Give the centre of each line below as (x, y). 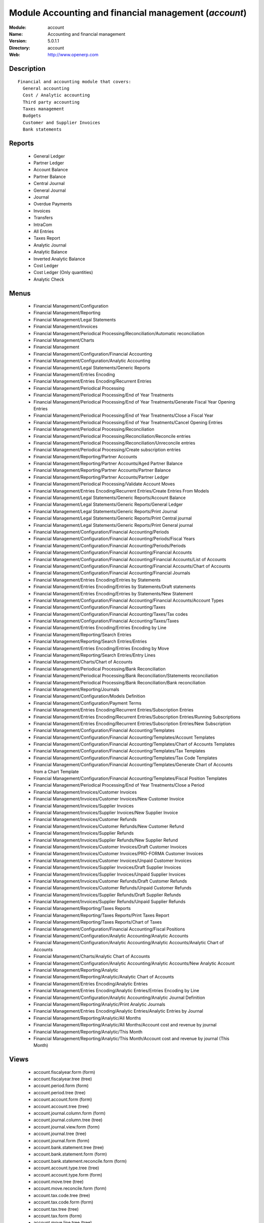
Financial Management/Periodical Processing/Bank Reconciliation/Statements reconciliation (126, 676)
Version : (18, 41)
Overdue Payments (53, 204)
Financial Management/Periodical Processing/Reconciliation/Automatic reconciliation (119, 333)
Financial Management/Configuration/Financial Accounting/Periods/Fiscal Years (114, 539)
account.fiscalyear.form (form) (64, 1072)
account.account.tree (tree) (61, 1106)
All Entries (44, 231)
